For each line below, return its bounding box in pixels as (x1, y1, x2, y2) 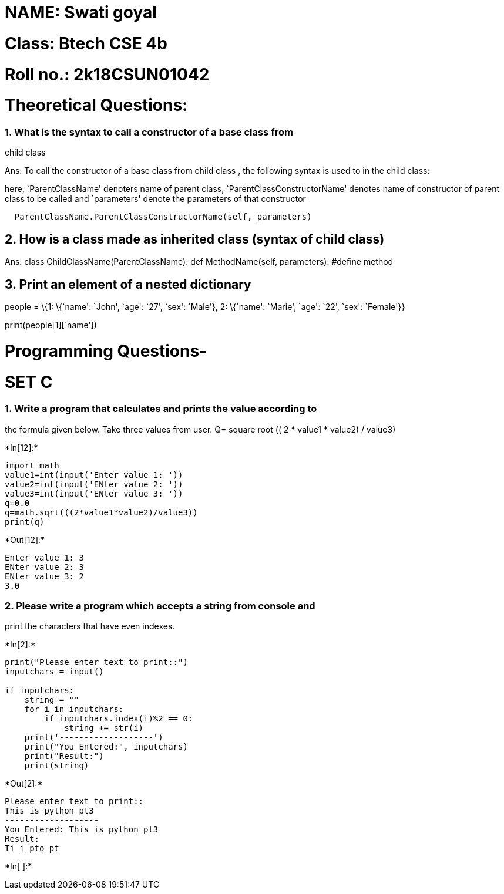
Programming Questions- (5, 340, 207, 361)
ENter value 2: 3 (5, 562, 84, 572)
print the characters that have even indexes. (5, 621, 175, 632)
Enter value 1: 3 (5, 552, 84, 562)
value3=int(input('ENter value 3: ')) (5, 488, 183, 498)
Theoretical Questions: (5, 95, 188, 116)
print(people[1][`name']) (5, 320, 97, 330)
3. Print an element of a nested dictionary (5, 276, 251, 292)
